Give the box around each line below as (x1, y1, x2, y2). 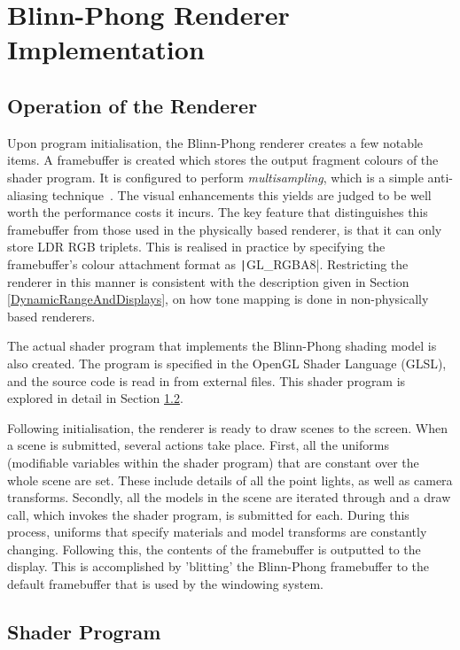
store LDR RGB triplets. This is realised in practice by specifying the (7, 237, 386, 256)
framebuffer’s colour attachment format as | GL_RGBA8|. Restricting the (7, 254, 409, 273)
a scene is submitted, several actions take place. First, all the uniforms (7, 436, 389, 454)
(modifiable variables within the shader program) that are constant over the (7, 453, 419, 471)
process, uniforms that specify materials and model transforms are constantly (7, 522, 427, 541)
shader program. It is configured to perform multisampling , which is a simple (7, 167, 424, 186)
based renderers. (7, 306, 96, 325)
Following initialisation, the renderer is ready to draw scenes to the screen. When (7, 418, 448, 437)
